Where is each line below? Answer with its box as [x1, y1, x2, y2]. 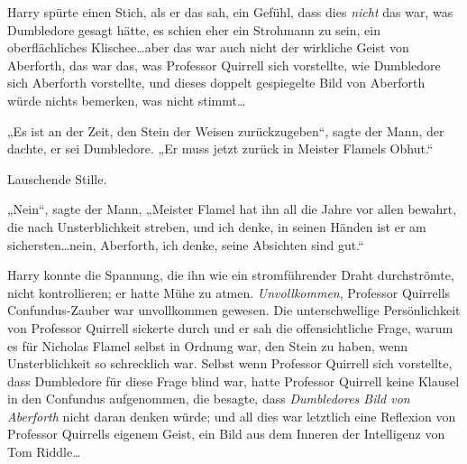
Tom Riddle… [7, 442, 81, 461]
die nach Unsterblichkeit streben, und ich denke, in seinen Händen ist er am [7, 217, 426, 236]
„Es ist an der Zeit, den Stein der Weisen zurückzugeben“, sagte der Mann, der [7, 121, 444, 140]
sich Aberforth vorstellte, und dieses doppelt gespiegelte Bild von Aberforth [7, 73, 426, 92]
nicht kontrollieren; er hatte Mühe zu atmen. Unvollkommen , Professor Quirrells [7, 283, 451, 302]
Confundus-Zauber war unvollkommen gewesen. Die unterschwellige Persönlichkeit [7, 301, 461, 320]
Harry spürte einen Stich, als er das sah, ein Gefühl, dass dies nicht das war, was [7, 3, 453, 21]
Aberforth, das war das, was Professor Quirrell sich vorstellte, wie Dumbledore [7, 55, 441, 74]
